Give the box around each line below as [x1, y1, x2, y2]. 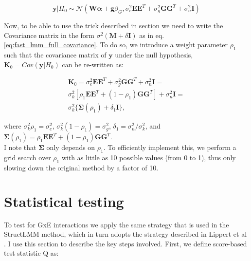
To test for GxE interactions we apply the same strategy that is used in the [4, 219, 229, 229]
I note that [4, 142, 36, 152]
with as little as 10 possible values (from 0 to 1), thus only [61, 152, 236, 163]
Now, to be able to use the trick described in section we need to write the [4, 20, 223, 30]
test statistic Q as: [4, 248, 59, 258]
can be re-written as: [62, 59, 124, 69]
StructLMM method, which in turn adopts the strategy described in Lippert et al [4, 229, 247, 239]
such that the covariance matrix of [4, 49, 107, 59]
